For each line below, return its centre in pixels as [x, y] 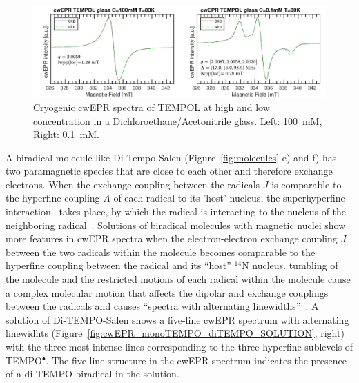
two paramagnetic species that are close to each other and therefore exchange [169, 171]
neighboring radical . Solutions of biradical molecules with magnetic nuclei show [176, 225]
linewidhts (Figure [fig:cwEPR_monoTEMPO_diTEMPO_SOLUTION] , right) [175, 333]
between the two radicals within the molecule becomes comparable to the [161, 252]
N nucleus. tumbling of [290, 265]
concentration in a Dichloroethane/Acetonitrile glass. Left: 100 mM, [178, 120]
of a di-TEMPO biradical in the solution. [93, 374]
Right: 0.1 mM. [66, 134]
